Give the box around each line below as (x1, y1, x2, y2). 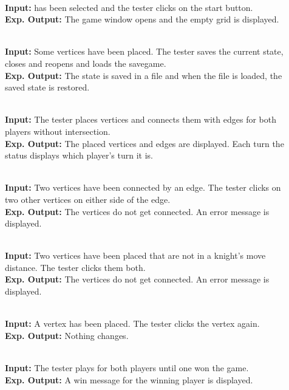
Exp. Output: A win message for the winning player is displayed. (5, 373, 253, 386)
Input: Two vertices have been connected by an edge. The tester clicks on (5, 181, 281, 194)
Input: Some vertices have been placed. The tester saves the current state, (5, 45, 284, 58)
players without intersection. (5, 125, 110, 137)
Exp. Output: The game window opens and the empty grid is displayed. (5, 13, 279, 26)
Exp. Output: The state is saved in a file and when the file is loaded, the (5, 69, 282, 81)
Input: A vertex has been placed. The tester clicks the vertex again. (5, 317, 260, 330)
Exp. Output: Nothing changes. (5, 329, 129, 341)
